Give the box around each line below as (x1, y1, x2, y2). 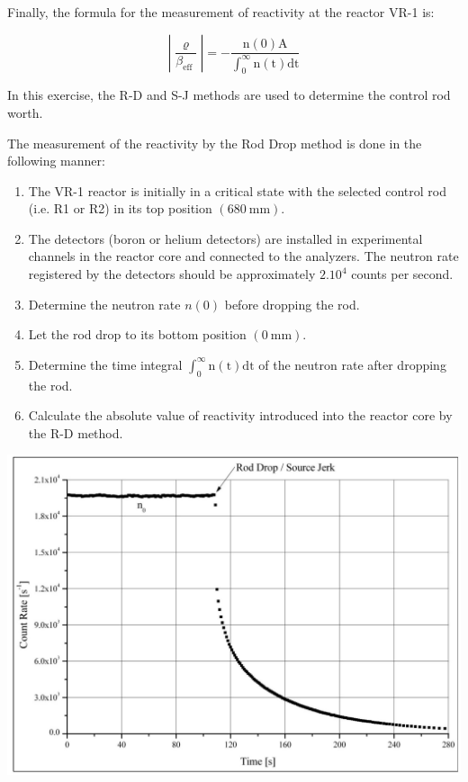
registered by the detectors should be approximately (28, 265, 316, 283)
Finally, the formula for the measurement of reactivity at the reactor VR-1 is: (7, 3, 435, 21)
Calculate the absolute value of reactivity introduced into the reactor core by (28, 406, 453, 425)
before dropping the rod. (224, 294, 360, 313)
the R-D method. (28, 423, 123, 442)
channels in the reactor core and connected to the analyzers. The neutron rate (28, 247, 459, 265)
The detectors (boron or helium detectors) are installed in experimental (28, 229, 423, 247)
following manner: (7, 151, 105, 170)
